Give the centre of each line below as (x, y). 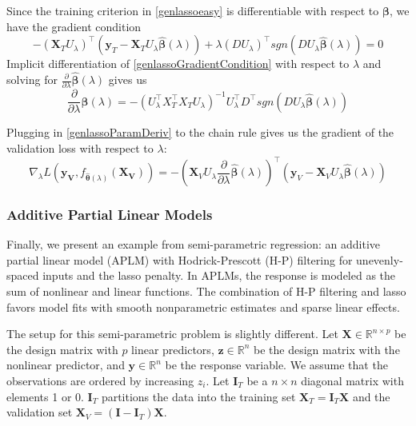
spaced (23, 275)
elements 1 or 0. (45, 396)
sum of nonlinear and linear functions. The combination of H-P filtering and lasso (206, 291)
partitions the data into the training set (198, 396)
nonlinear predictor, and (66, 365)
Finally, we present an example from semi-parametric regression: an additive (193, 244)
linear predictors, (173, 349)
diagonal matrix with (352, 381)
